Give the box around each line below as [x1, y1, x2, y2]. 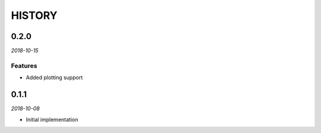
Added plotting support [26, 74, 83, 81]
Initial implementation [26, 116, 78, 123]
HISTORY [11, 9, 58, 22]
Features [11, 61, 37, 70]
